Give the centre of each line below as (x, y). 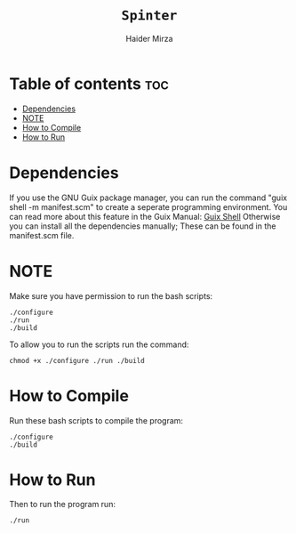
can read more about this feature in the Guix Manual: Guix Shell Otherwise (145, 216)
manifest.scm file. (42, 235)
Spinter (149, 16)
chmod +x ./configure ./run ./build (77, 360)
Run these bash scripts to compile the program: (96, 420)
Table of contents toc (89, 84)
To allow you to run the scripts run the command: (99, 344)
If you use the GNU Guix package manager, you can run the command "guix (148, 198)
